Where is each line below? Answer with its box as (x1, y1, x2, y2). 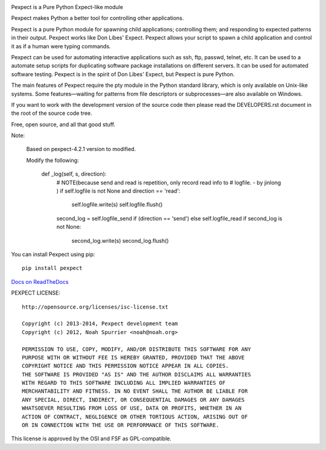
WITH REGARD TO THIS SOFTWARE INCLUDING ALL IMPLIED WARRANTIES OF (22, 379, 226, 387)
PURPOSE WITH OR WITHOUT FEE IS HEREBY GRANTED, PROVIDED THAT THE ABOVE (22, 354, 245, 361)
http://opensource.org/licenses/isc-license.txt (22, 303, 168, 310)
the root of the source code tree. (11, 109, 93, 117)
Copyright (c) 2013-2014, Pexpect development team (22, 320, 178, 327)
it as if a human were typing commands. (11, 42, 111, 50)
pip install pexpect (22, 265, 83, 272)
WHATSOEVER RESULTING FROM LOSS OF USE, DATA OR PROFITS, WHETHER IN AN (22, 405, 241, 412)
